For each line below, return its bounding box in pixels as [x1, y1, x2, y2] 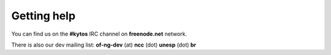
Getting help [11, 9, 76, 22]
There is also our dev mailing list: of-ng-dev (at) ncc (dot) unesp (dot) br [11, 41, 196, 48]
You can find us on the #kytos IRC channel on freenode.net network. [11, 30, 187, 37]
